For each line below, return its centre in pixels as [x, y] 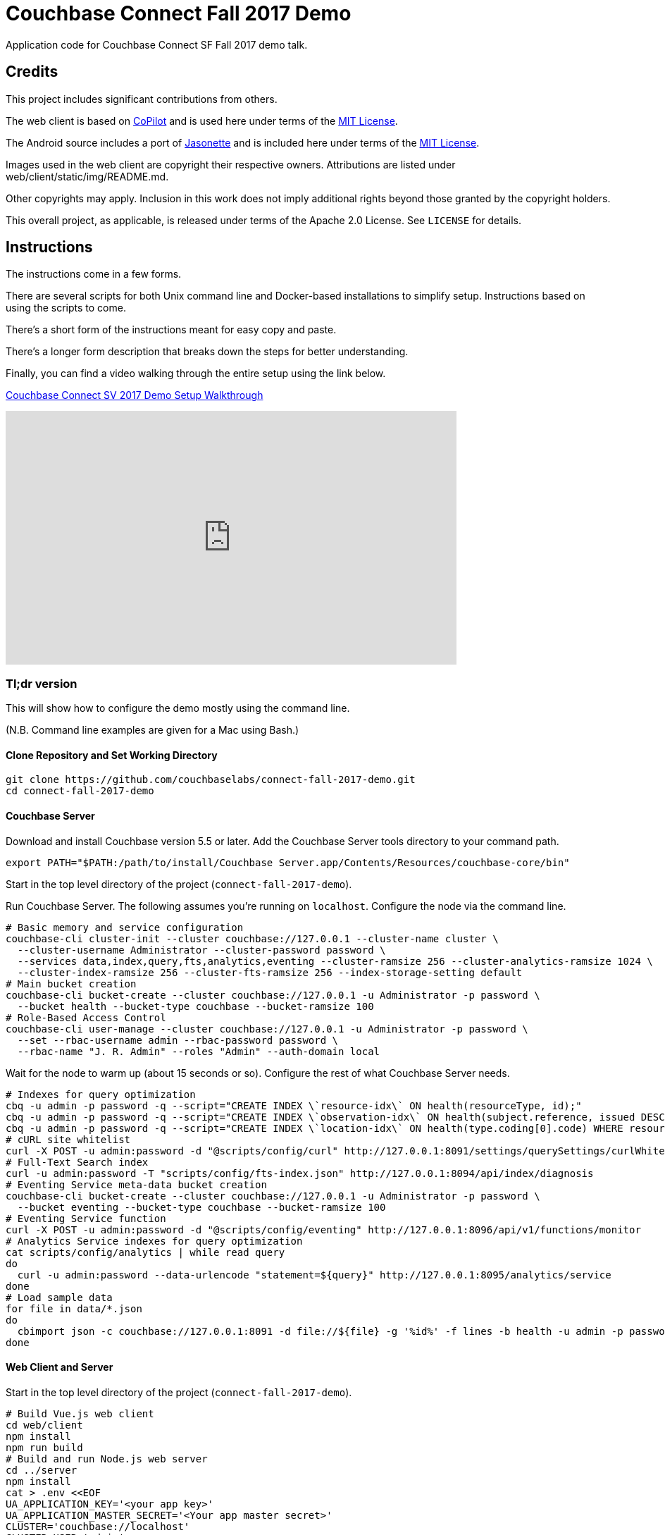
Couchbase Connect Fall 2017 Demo [179, 13]
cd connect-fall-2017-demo [80, 791]
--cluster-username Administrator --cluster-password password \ [201, 950]
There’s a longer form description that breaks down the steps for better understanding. [207, 352]
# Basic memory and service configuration [125, 927]
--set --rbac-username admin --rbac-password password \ [178, 1040]
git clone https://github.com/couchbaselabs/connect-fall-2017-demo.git [211, 780]
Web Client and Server [60, 1367]
